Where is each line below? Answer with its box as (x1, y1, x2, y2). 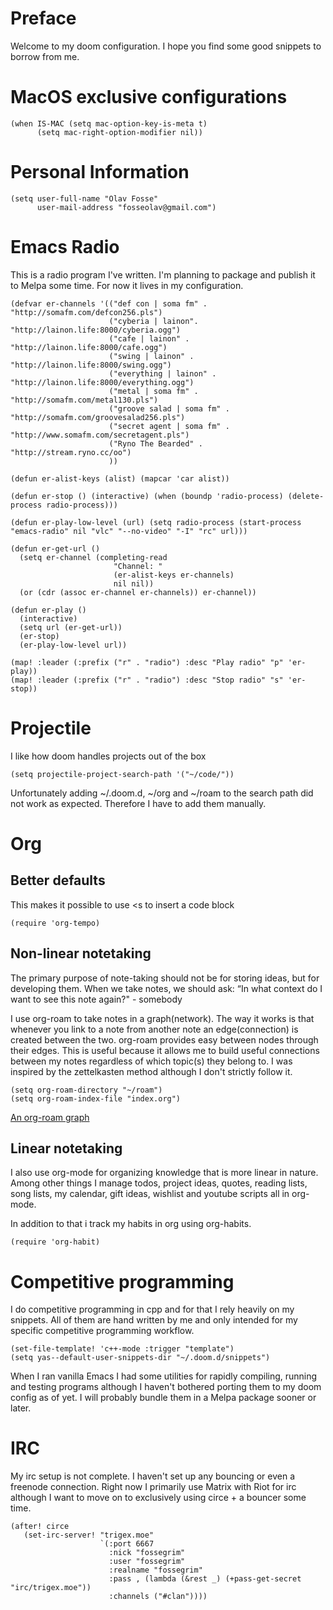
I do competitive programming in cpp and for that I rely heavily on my (10, 1303, 295, 1316)
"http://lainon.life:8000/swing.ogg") (10, 360, 172, 370)
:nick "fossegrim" (108, 1548, 186, 1558)
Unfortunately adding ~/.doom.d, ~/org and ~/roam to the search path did (10, 787, 314, 799)
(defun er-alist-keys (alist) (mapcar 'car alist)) (10, 473, 230, 484)
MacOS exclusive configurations (10, 86, 288, 109)
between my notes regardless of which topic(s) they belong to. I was (10, 1055, 293, 1067)
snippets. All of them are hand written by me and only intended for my (10, 1314, 298, 1326)
